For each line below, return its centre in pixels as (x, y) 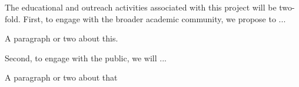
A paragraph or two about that (61, 77)
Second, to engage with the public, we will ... (86, 58)
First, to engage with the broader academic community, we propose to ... (155, 18)
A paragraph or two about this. (62, 38)
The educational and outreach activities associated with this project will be (141, 7)
